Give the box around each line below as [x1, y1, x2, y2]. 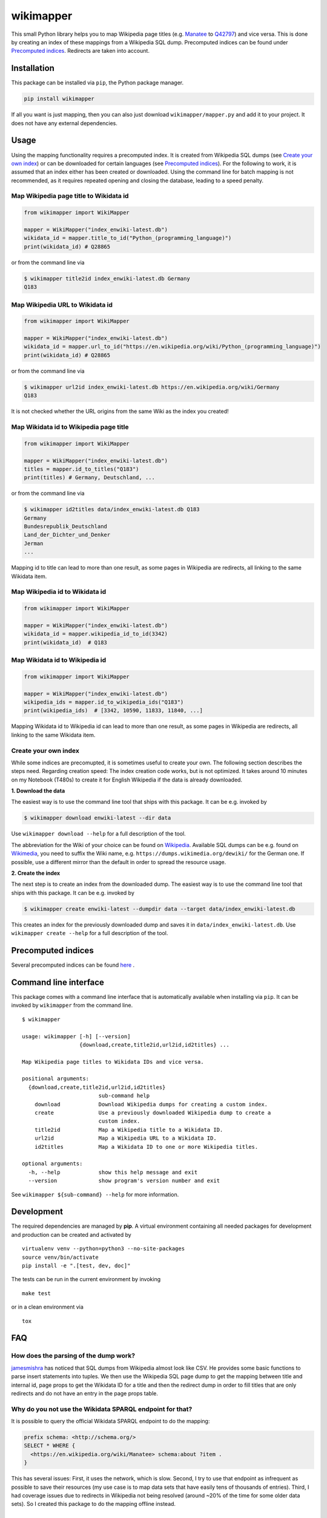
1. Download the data [11, 787, 65, 795]
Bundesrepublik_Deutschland [24, 523, 107, 530]
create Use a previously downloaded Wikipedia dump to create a [34, 1109, 271, 1117]
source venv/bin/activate [22, 1254, 99, 1261]
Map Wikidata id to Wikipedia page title [11, 423, 129, 431]
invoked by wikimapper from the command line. [11, 1002, 133, 1009]
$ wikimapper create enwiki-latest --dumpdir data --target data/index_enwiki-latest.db [24, 905, 296, 912]
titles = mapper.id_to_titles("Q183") [24, 465, 139, 472]
